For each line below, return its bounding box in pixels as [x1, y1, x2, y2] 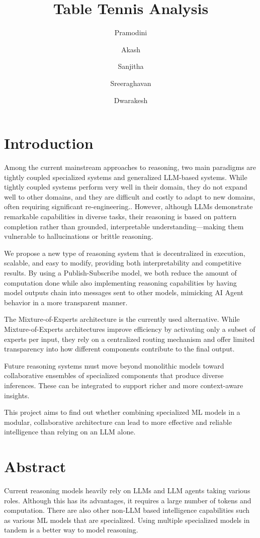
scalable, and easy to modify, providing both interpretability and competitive [4, 257, 241, 268]
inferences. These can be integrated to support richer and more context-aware [4, 380, 243, 390]
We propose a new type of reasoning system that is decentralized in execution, [4, 247, 245, 258]
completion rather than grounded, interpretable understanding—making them [4, 221, 244, 231]
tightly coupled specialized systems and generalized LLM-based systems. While [4, 171, 247, 182]
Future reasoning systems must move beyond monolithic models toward [4, 360, 224, 371]
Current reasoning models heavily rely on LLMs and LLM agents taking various [4, 485, 250, 495]
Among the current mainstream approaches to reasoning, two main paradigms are [4, 162, 256, 172]
